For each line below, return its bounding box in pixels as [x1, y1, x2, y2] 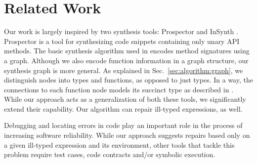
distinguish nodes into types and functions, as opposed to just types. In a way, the [4, 75, 253, 85]
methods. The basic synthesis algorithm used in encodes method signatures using [4, 45, 250, 56]
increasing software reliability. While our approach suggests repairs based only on [4, 130, 250, 140]
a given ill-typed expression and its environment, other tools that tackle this [4, 139, 235, 150]
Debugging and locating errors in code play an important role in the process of [4, 120, 243, 130]
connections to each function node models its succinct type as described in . [4, 84, 234, 94]
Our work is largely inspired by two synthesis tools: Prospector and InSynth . [4, 26, 238, 37]
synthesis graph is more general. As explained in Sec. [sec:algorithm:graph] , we [4, 65, 243, 75]
